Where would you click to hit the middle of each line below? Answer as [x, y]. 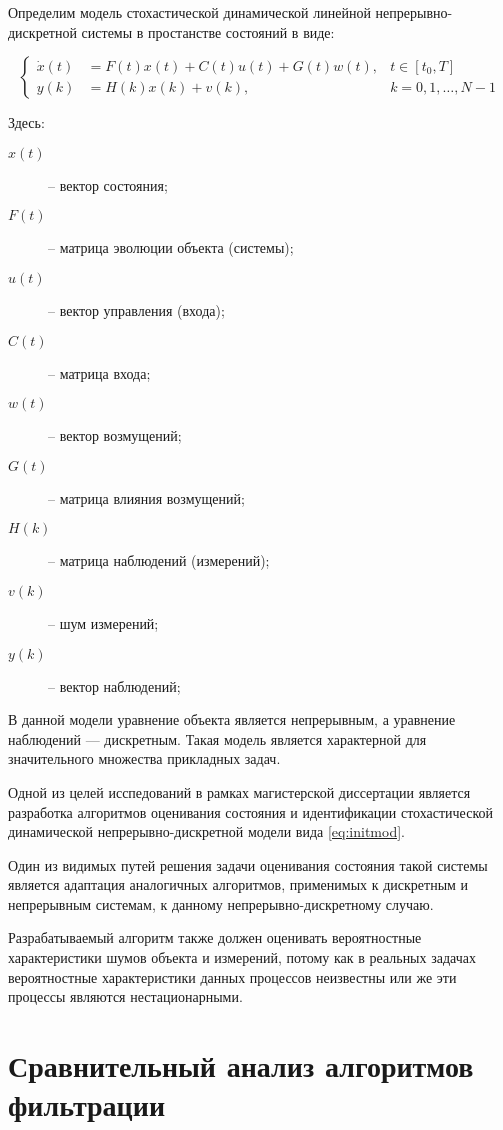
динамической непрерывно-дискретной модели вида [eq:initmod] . [207, 831]
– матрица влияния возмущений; [146, 497]
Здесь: [26, 122]
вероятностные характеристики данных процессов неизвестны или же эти [232, 976]
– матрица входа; [99, 372]
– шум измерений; [103, 622]
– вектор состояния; [108, 184]
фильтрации [87, 1104]
